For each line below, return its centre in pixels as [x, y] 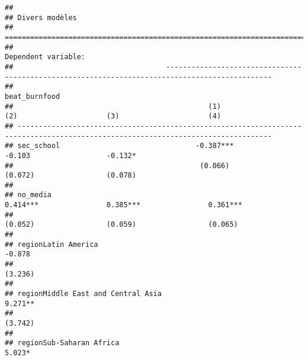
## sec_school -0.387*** [119, 146]
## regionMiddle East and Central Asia [83, 294]
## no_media [28, 195]
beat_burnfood [33, 96]
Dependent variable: [45, 57]
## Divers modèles [41, 17]
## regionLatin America [52, 244]
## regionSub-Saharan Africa [62, 343]
